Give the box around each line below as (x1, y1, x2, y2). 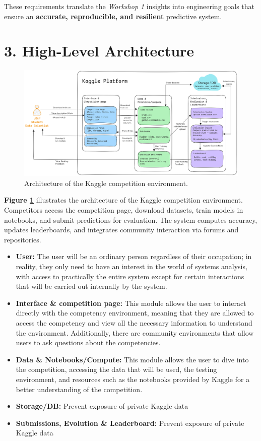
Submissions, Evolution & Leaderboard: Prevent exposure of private (16, 417, 244, 428)
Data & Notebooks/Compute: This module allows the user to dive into (16, 354, 249, 364)
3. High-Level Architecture (4, 40, 194, 61)
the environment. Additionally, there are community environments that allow (16, 327, 254, 338)
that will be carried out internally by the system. (16, 281, 167, 291)
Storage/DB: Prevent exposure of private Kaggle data (16, 401, 188, 411)
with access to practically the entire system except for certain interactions (16, 271, 244, 281)
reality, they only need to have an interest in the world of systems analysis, (16, 261, 247, 271)
